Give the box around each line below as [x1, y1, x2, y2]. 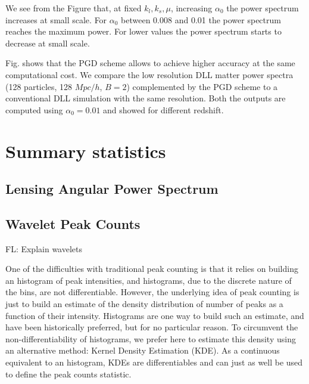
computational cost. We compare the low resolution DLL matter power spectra [5, 68, 294, 80]
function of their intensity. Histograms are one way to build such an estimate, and [5, 309, 304, 321]
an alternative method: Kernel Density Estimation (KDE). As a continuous [5, 344, 280, 357]
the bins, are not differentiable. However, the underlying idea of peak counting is [5, 286, 299, 298]
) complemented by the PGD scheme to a [126, 80, 278, 92]
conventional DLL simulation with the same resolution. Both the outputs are [5, 92, 286, 104]
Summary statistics [5, 138, 166, 163]
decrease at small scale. [5, 36, 90, 49]
